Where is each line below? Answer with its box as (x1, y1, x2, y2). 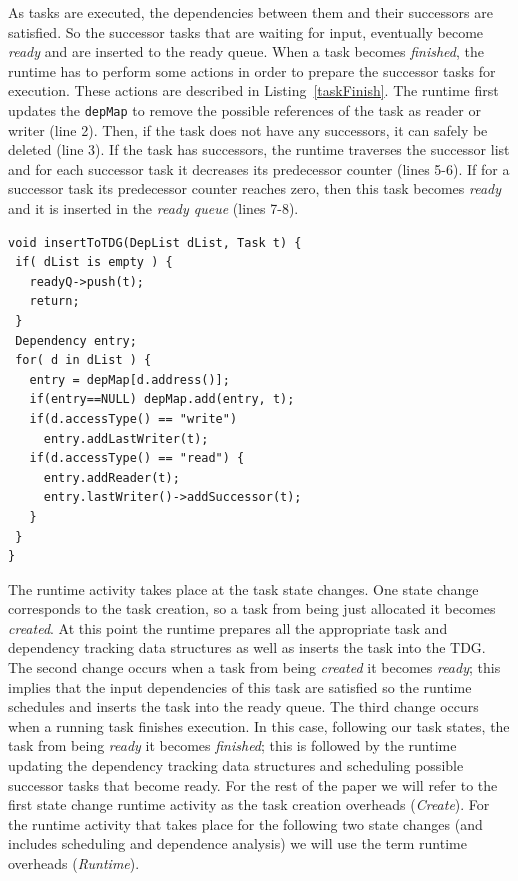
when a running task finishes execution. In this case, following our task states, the (8, 715, 510, 736)
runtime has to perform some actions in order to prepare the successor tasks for (8, 60, 496, 81)
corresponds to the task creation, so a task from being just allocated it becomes (8, 598, 496, 619)
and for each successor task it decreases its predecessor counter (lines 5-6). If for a (8, 158, 510, 179)
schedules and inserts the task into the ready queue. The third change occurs (8, 696, 479, 717)
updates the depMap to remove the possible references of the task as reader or (8, 99, 481, 120)
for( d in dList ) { (15, 353, 152, 368)
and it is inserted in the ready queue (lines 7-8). (8, 198, 299, 218)
